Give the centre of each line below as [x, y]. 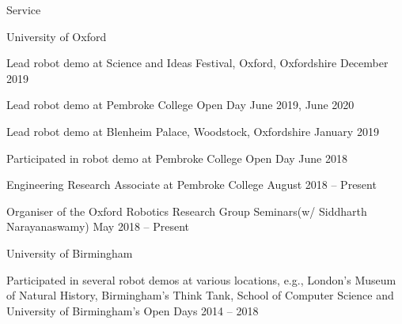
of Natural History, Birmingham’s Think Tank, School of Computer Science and [200, 295]
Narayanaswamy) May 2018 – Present [98, 226]
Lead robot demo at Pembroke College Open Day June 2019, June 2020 [180, 105]
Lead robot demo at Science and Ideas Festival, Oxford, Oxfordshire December [197, 63]
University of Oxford [57, 36]
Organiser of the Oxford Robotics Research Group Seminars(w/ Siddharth [187, 211]
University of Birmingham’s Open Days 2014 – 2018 [133, 310]
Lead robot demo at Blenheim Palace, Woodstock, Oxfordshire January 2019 [193, 131]
